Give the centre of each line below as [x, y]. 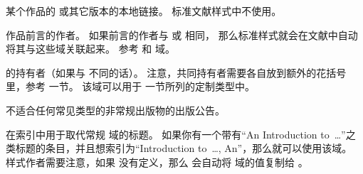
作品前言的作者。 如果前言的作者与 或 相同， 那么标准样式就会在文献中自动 [182, 34]
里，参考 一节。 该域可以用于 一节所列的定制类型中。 [130, 86]
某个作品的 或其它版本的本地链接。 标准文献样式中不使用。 [144, 11]
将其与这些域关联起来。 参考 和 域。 [90, 49]
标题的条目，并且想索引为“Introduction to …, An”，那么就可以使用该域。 [184, 148]
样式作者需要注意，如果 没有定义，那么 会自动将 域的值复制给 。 [157, 162]
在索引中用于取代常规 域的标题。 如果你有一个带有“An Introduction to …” [176, 134]
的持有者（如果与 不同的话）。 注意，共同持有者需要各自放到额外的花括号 [176, 72]
